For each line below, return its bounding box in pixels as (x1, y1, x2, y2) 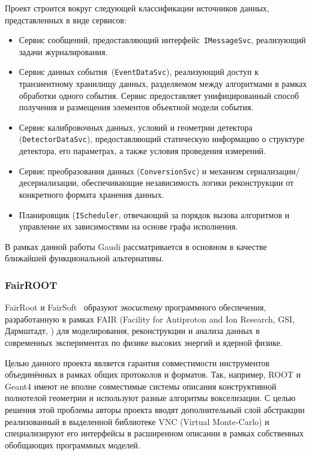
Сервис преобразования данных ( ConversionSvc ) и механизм (19, 164, 244, 177)
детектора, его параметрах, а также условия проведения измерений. (19, 144, 266, 157)
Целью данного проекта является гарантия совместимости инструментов (5, 356, 270, 369)
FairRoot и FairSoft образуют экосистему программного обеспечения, (5, 301, 266, 314)
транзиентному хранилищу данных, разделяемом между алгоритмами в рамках (19, 77, 307, 90)
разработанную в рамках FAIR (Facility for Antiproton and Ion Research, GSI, (5, 312, 295, 325)
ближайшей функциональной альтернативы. (5, 252, 164, 264)
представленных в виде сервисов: (5, 13, 127, 26)
